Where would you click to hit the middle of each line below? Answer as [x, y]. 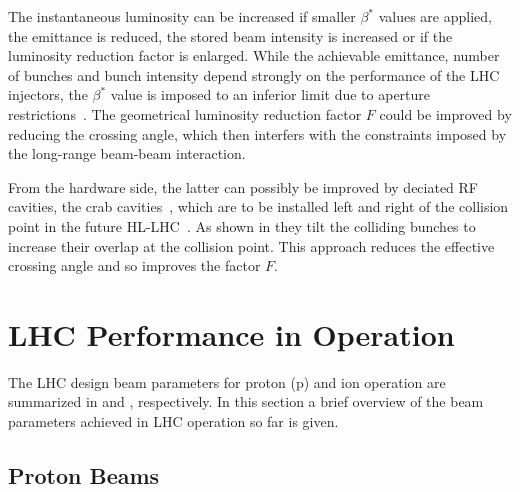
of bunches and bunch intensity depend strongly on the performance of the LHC [254, 74]
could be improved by [445, 113]
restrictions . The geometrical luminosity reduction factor [185, 113]
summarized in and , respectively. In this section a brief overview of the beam [246, 401]
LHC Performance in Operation [231, 333]
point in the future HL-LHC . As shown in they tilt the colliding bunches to [242, 225]
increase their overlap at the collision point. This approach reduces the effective [251, 245]
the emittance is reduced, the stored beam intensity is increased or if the [230, 35]
